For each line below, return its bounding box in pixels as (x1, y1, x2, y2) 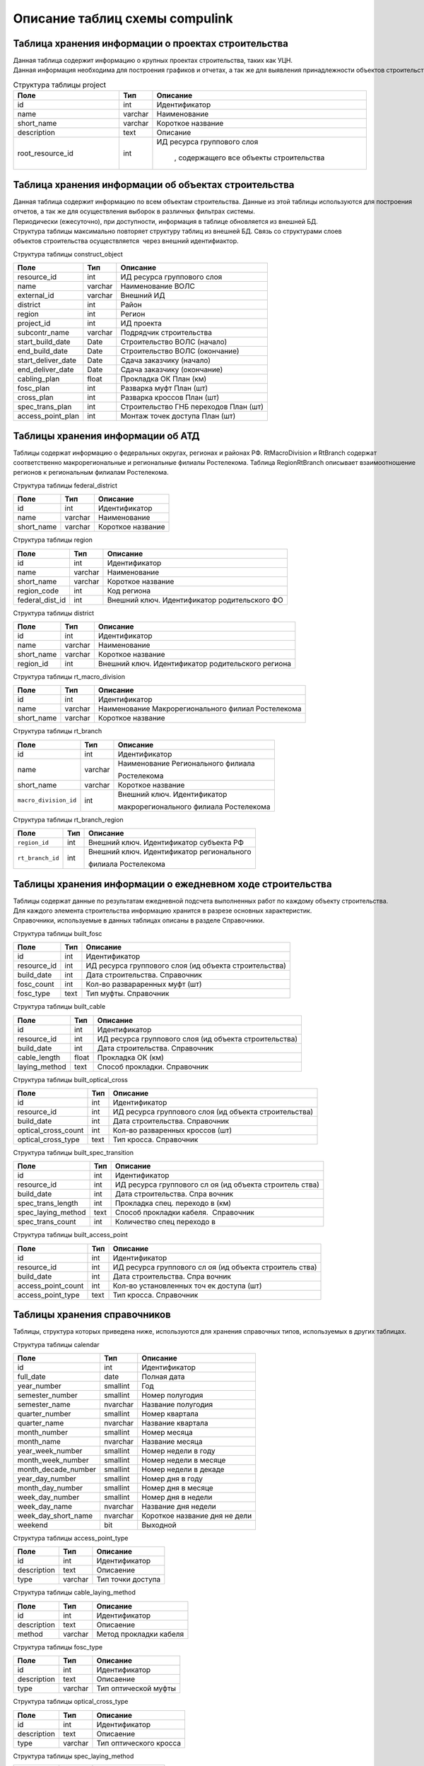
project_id (17, 319, 51, 328)
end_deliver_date (17, 365, 74, 374)
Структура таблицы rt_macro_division (13, 672, 126, 681)
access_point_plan (17, 411, 79, 421)
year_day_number (17, 1474, 77, 1483)
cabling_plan (17, 374, 60, 384)
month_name (17, 1437, 61, 1447)
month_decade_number (17, 1464, 97, 1474)
